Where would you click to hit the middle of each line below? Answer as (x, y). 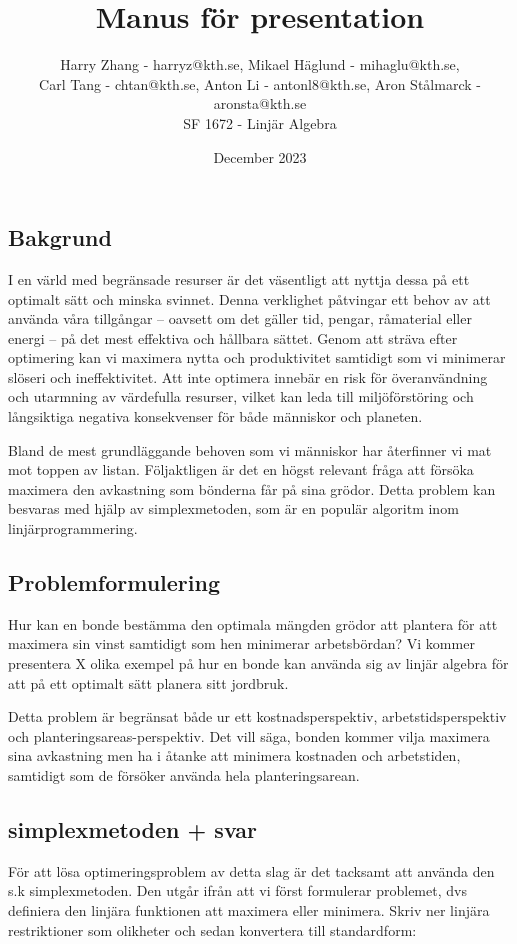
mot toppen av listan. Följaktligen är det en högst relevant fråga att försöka (241, 469)
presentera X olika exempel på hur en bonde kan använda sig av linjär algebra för (258, 663)
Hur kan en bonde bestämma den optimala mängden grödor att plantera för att (253, 623)
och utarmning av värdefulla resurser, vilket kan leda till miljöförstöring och (241, 396)
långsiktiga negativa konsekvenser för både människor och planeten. (215, 416)
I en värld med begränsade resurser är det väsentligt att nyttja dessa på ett (239, 278)
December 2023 (260, 156)
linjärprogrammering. (73, 528)
